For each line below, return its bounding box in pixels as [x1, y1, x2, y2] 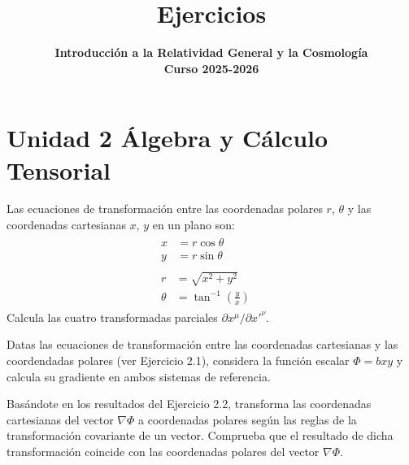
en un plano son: [152, 216, 235, 233]
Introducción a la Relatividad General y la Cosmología [54, 44, 368, 61]
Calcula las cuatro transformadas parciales [7, 308, 218, 325]
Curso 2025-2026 [163, 59, 259, 76]
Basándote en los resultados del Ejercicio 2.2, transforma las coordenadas [7, 395, 372, 412]
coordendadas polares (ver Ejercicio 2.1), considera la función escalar [7, 352, 350, 369]
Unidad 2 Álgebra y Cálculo [7, 121, 329, 154]
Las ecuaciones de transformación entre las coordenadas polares [7, 200, 323, 217]
